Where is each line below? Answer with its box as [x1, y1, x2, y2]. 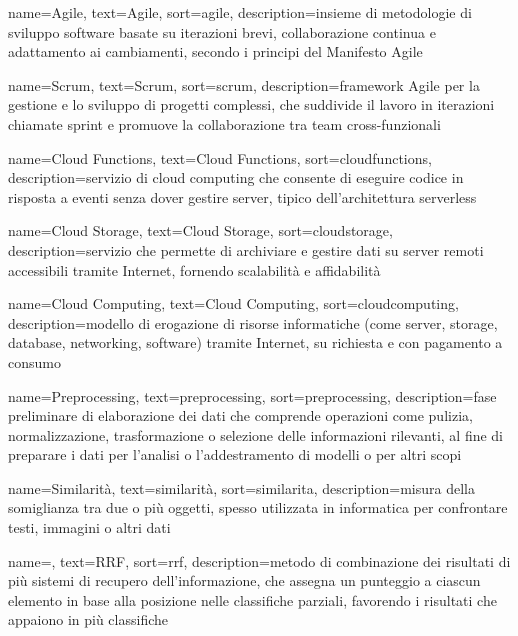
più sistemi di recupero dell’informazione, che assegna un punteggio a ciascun [8, 570, 481, 591]
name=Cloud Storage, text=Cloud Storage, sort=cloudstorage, [8, 220, 393, 241]
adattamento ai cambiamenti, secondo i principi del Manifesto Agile [8, 41, 423, 62]
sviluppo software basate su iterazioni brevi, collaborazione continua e [8, 21, 436, 42]
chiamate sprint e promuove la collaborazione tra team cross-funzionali [8, 113, 441, 134]
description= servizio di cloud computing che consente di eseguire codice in [8, 167, 464, 188]
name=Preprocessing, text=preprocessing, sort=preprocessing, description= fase [8, 385, 497, 406]
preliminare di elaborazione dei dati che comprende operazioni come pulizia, [8, 405, 473, 426]
